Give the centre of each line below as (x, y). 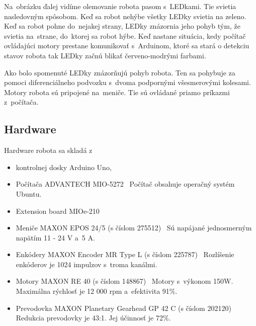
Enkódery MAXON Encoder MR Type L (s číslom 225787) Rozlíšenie (125, 254)
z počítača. (21, 102)
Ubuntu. (29, 193)
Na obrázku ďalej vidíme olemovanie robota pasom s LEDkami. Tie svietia (120, 6)
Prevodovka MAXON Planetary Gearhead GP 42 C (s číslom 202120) (123, 308)
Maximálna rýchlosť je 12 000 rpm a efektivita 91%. (97, 291)
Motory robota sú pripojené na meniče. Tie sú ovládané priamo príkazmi (117, 92)
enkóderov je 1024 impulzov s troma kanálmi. (87, 264)
